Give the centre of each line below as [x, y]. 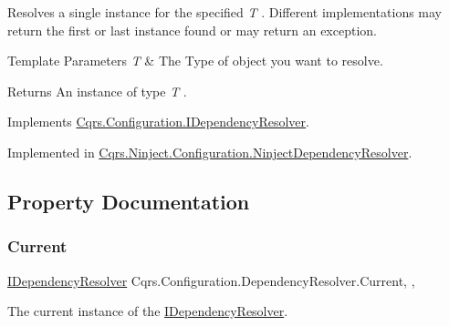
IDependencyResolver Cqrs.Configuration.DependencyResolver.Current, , [211, 280]
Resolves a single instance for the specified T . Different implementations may [225, 12]
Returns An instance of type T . [97, 91]
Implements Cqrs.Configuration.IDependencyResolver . [158, 122]
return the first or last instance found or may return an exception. [192, 30]
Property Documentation [129, 201]
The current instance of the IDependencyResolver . [148, 311]
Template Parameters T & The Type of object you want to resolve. [195, 61]
